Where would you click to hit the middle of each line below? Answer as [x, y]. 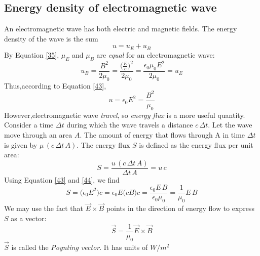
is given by [21, 144]
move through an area [38, 134]
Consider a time [29, 125]
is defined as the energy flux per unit [196, 144]
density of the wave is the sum [51, 38]
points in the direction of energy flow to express [180, 208]
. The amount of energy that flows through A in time [162, 134]
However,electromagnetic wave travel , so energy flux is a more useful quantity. [125, 115]
